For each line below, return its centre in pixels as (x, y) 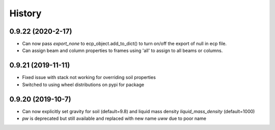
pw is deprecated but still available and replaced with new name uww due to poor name (114, 119)
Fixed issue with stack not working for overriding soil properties (89, 77)
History (25, 13)
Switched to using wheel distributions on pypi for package (83, 85)
